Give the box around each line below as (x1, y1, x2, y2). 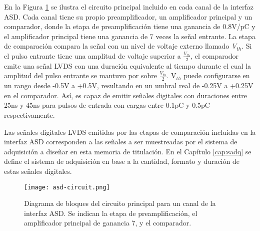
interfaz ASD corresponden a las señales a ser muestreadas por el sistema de (4, 136, 237, 147)
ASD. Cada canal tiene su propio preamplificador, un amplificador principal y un (4, 11, 252, 22)
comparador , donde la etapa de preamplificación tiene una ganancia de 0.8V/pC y (4, 21, 255, 32)
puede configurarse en (183, 70, 250, 81)
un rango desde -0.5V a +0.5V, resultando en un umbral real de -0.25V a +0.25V (4, 80, 253, 91)
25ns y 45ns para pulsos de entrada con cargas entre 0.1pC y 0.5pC (4, 100, 210, 110)
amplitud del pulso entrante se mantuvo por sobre (4, 70, 157, 81)
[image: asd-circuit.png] (24, 183, 110, 191)
